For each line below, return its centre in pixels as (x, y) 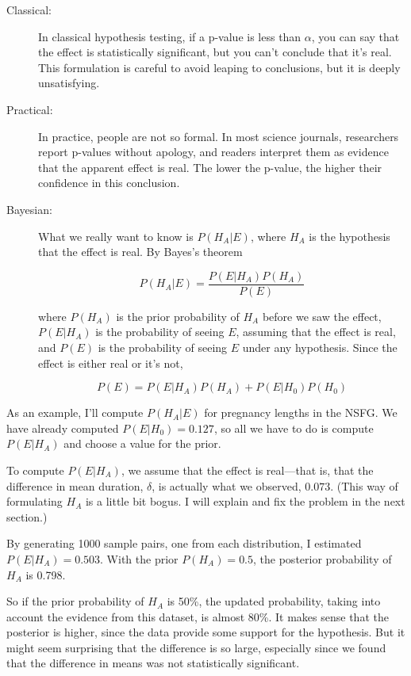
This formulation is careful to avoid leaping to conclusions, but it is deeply (219, 67)
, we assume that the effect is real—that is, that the (247, 470)
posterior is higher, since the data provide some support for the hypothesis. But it (206, 632)
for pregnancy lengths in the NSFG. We (301, 412)
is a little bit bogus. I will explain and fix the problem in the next (245, 501)
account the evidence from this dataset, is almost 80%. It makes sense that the (198, 616)
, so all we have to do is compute (294, 428)
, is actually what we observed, (227, 485)
